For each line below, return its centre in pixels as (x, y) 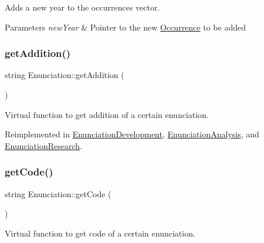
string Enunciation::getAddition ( (65, 75)
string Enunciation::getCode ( (58, 193)
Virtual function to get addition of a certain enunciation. (107, 114)
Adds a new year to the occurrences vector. (82, 7)
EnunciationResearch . (43, 145)
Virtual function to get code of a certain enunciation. (100, 233)
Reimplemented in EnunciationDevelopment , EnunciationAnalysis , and (132, 134)
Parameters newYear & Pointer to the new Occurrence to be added (125, 27)
